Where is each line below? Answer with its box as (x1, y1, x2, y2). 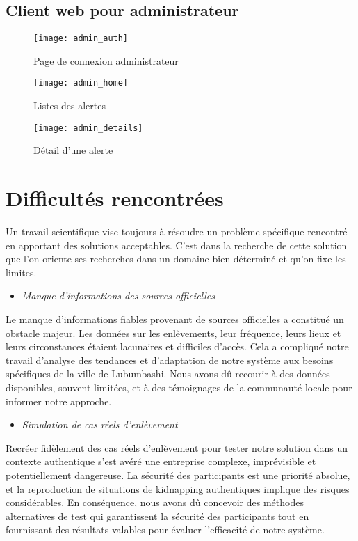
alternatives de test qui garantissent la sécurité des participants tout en (6, 508, 309, 523)
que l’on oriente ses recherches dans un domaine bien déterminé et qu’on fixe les (6, 251, 346, 266)
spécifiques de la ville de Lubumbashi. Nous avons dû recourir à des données (6, 366, 330, 381)
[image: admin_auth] (33, 33, 129, 44)
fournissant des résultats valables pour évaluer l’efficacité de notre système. (6, 522, 325, 537)
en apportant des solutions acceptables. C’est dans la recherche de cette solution (6, 237, 348, 252)
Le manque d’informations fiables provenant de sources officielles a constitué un (6, 312, 344, 327)
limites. (6, 265, 37, 279)
